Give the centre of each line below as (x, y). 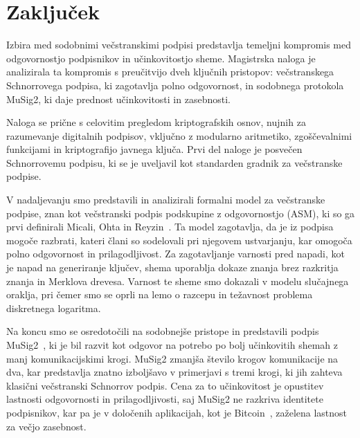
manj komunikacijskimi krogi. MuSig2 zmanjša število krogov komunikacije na (172, 358)
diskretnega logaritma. (54, 308)
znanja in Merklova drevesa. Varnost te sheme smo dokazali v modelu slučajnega (178, 281)
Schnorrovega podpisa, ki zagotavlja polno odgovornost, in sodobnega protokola (175, 85)
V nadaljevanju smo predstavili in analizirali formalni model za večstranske (166, 200)
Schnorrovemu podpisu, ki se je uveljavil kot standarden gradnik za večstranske (174, 162)
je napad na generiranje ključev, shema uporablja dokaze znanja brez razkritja (172, 267)
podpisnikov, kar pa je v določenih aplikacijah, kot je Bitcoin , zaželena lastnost (177, 412)
